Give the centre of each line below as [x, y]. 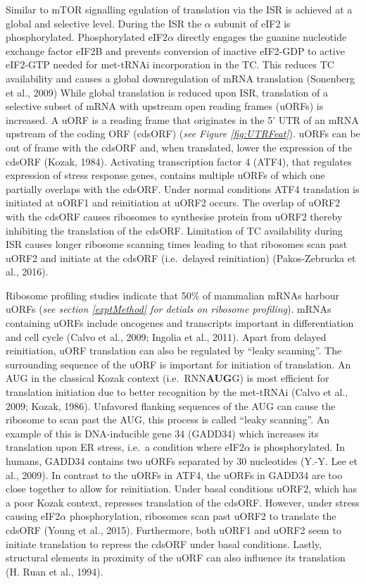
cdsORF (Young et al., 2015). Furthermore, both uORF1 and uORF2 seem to [173, 529]
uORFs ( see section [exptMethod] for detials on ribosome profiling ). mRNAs [169, 309]
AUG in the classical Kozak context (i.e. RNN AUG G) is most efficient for [168, 378]
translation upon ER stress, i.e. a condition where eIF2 [125, 447]
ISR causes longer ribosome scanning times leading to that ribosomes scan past [177, 244]
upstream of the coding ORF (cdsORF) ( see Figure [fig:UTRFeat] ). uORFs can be [183, 133]
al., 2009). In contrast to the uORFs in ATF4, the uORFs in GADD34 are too [174, 474]
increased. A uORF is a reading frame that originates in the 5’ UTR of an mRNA [182, 119]
